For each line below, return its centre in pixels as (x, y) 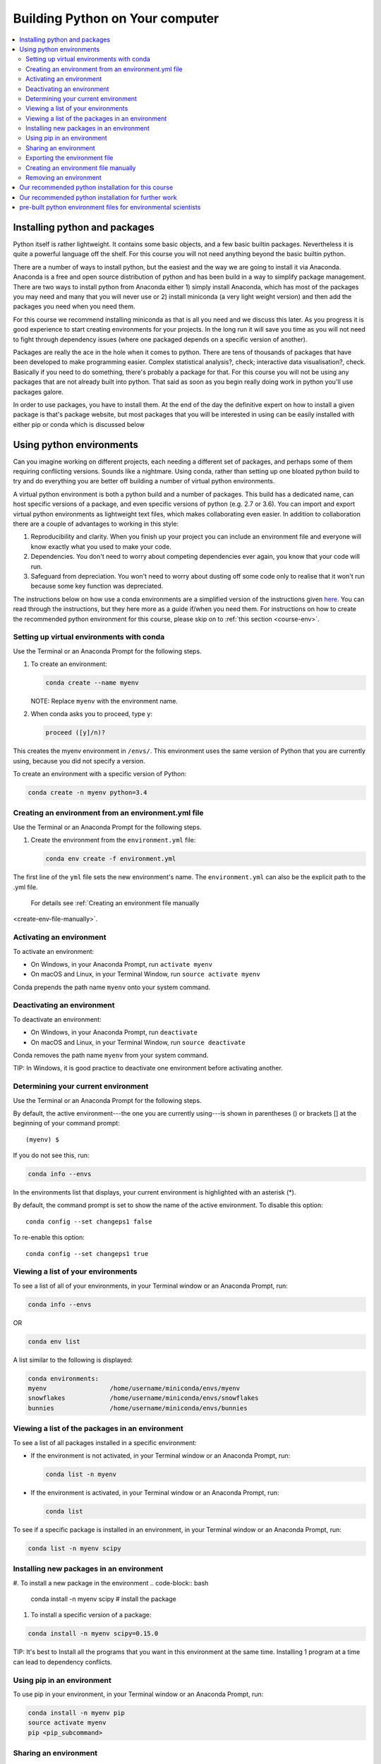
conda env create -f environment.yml (111, 859)
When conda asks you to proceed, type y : (92, 714)
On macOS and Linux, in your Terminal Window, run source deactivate (138, 1042)
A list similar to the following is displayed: (73, 1360)
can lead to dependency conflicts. (62, 1662)
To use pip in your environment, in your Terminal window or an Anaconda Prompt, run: (138, 1694)
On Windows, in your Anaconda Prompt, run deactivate (114, 1032)
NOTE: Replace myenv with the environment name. (104, 701)
